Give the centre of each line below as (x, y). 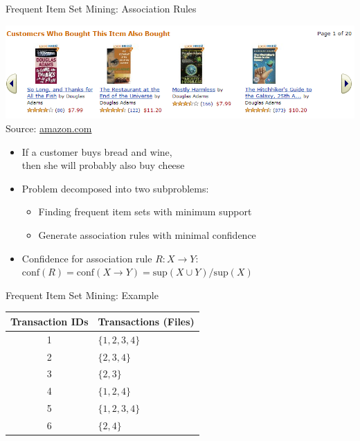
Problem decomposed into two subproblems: (115, 188)
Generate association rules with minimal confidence (147, 234)
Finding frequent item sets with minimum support (145, 211)
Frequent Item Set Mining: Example (82, 295)
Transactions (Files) (146, 321)
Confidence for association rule (87, 258)
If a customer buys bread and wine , (97, 151)
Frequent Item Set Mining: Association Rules (101, 8)
